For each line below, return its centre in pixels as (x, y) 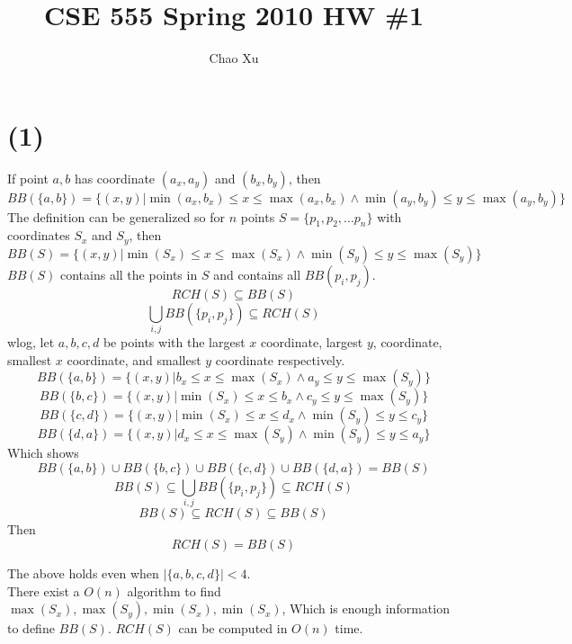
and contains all (257, 274)
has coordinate (115, 178)
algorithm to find (174, 590)
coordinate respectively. (280, 359)
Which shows (43, 453)
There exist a (44, 590)
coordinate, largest (312, 342)
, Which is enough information (366, 608)
